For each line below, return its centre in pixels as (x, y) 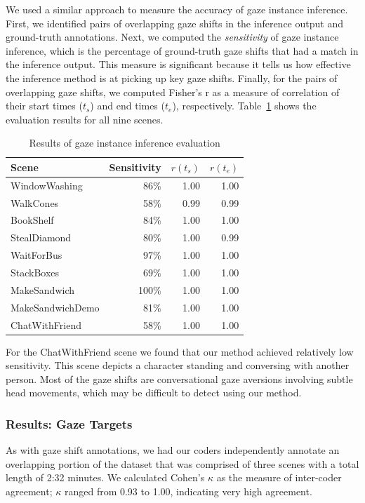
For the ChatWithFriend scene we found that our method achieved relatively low (180, 351)
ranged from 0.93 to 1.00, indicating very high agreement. (188, 491)
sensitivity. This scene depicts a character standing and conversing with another (178, 365)
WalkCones (35, 202)
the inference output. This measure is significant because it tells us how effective (178, 64)
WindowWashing (47, 185)
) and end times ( (127, 106)
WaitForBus (36, 255)
